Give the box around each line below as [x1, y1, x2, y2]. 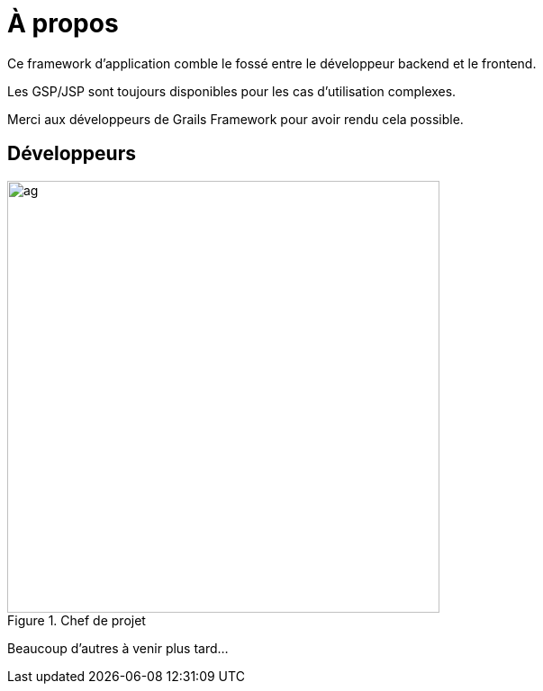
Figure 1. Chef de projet [7, 612, 146, 628]
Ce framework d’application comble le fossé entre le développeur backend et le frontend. [7, 55, 537, 71]
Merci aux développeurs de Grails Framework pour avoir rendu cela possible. [7, 111, 464, 127]
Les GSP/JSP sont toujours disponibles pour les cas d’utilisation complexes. [7, 83, 457, 99]
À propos [7, 8, 119, 39]
